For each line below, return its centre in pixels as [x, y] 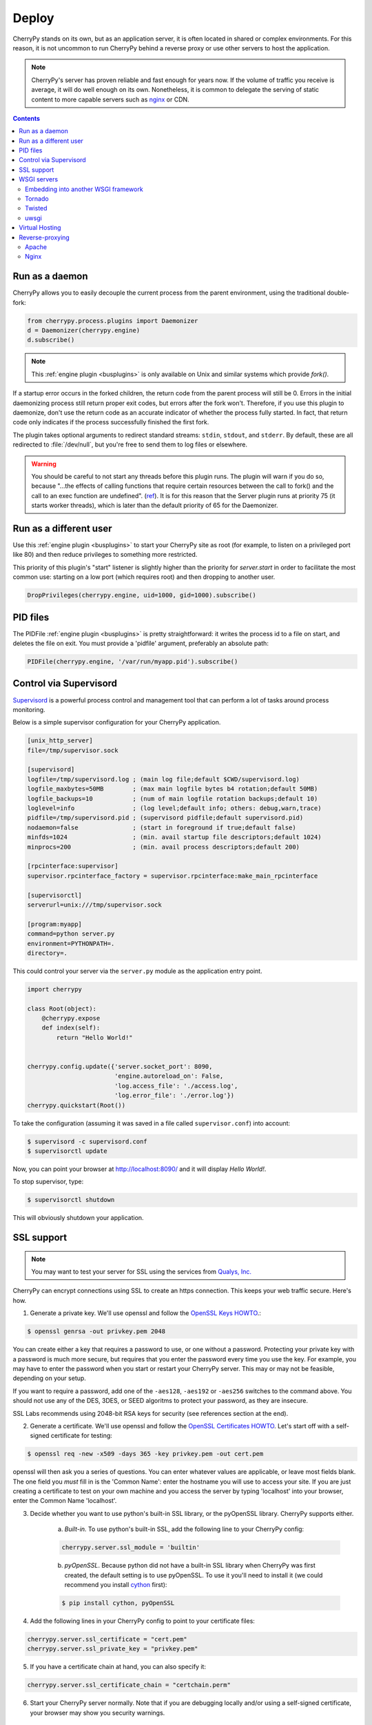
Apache [36, 247]
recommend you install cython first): [116, 1584]
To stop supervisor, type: [48, 1182]
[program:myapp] [55, 924]
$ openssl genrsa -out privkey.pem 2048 [96, 1331]
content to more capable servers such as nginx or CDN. [110, 99]
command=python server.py [71, 934]
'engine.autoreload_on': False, [169, 1076]
